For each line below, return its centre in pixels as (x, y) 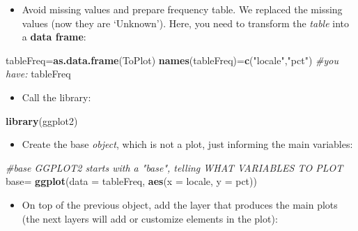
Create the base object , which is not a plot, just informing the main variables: (187, 144)
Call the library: (56, 97)
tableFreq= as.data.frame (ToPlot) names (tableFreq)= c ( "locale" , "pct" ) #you (172, 60)
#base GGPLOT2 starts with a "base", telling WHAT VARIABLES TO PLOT (174, 167)
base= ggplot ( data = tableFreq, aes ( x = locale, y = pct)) (131, 181)
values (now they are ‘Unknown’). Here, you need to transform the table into (186, 23)
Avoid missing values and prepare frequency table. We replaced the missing (182, 9)
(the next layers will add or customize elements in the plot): (150, 218)
